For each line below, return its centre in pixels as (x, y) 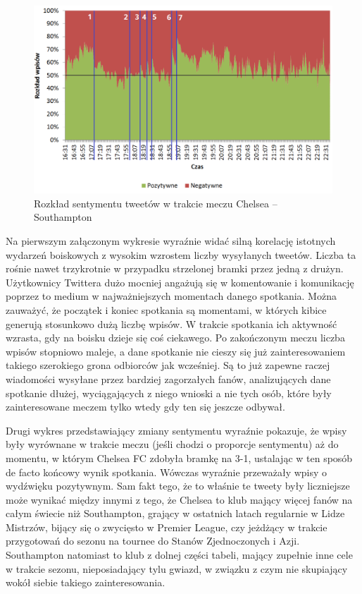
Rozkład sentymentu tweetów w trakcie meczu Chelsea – (156, 203)
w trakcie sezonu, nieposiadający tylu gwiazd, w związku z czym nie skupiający (177, 568)
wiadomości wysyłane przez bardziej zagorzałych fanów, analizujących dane (168, 378)
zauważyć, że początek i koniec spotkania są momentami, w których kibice (166, 309)
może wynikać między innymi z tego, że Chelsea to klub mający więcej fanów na (179, 499)
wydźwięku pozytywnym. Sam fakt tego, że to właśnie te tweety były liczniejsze (178, 486)
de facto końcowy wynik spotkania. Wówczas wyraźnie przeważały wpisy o (167, 472)
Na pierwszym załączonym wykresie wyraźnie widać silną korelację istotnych (171, 241)
